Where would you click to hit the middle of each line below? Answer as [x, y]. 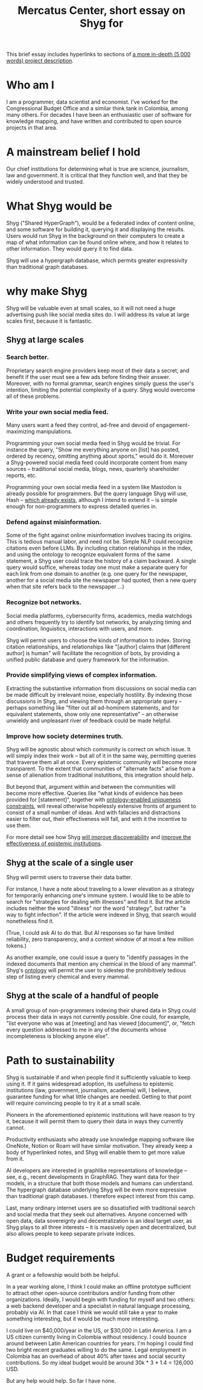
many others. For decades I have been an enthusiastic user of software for [99, 115]
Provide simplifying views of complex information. [82, 675]
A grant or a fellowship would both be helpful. [63, 1274]
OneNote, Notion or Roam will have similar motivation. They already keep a [99, 1145]
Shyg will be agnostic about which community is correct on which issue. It [98, 749]
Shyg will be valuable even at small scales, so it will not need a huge [91, 308]
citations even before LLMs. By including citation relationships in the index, [99, 548]
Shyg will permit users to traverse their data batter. [69, 877]
